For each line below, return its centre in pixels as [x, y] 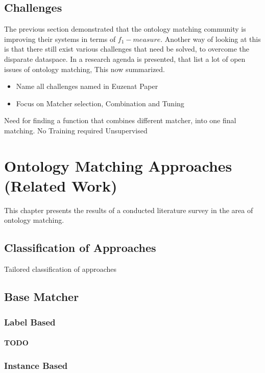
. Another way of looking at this [211, 39]
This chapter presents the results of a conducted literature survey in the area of [129, 210]
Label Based [30, 322]
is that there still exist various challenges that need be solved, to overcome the [127, 49]
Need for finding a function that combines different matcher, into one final [120, 120]
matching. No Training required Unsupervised [76, 130]
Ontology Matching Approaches [118, 165]
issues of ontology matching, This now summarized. [85, 69]
